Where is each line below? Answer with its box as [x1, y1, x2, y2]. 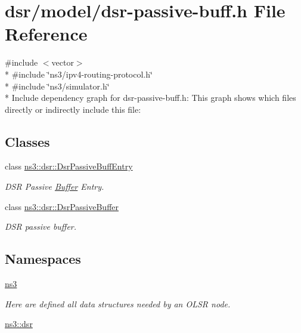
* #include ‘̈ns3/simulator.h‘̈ [5, 79, 110, 92]
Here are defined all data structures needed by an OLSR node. [5, 297, 231, 310]
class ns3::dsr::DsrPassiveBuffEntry [5, 160, 133, 172]
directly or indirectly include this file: [5, 103, 141, 115]
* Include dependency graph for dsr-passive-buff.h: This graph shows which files [5, 91, 296, 104]
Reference [5, 21, 88, 46]
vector [51, 56, 74, 69]
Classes [5, 132, 50, 150]
